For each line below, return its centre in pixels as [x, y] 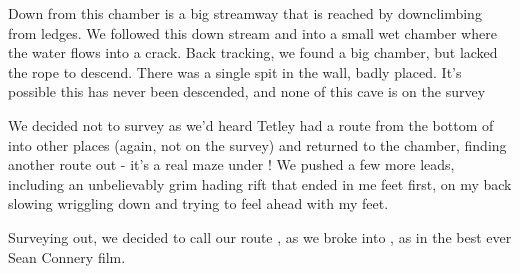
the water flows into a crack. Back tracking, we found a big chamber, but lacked [253, 52]
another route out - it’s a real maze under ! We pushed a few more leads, [231, 164]
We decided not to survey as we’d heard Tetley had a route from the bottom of [251, 124]
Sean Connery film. [67, 256]
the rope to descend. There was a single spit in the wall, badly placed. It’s [235, 71]
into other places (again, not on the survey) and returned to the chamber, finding [257, 144]
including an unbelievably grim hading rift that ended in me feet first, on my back [260, 183]
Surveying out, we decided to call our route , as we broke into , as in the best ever [260, 236]
